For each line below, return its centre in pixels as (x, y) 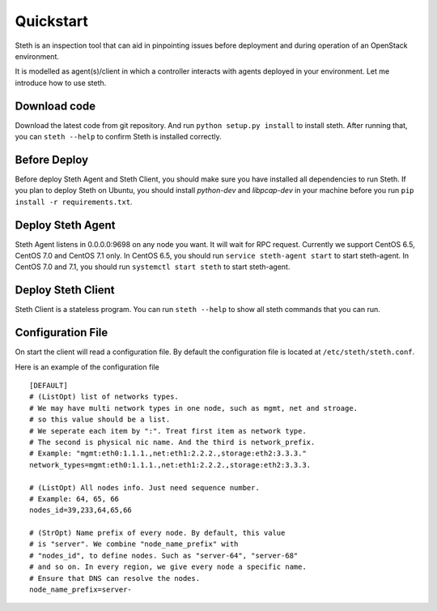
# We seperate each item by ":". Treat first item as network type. (168, 431)
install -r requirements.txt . (74, 202)
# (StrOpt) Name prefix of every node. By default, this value (157, 533)
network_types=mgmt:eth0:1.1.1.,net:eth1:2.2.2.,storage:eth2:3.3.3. (170, 465)
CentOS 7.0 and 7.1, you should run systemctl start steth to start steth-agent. (153, 267)
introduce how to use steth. (61, 83)
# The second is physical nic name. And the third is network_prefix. (172, 442)
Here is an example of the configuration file (87, 367)
